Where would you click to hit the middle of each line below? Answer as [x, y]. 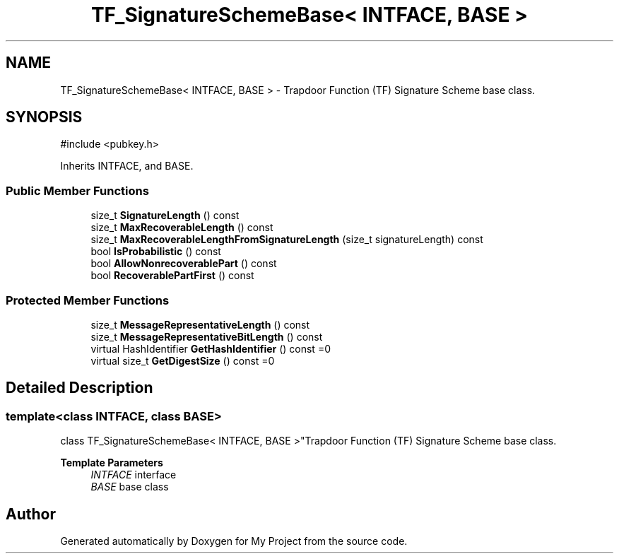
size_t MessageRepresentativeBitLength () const [207, 336]
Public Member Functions [77, 190]
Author [31, 514]
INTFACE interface [134, 475]
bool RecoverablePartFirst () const [172, 276]
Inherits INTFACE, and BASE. [127, 166]
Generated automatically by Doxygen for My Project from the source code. [234, 541]
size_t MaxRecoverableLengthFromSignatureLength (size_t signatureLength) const [287, 240]
